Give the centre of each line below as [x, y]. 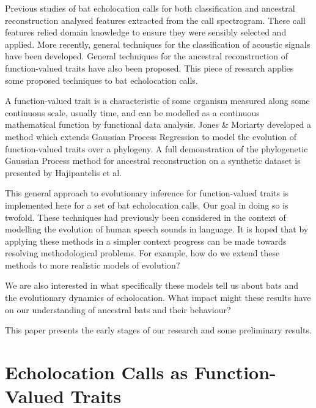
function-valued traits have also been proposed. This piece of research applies [149, 68]
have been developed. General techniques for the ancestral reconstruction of [146, 56]
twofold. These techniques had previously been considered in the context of [145, 217]
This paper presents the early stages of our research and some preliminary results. [158, 330]
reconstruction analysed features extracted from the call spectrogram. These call [155, 20]
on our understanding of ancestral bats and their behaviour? [118, 309]
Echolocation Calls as [97, 372]
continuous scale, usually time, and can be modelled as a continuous [132, 112]
